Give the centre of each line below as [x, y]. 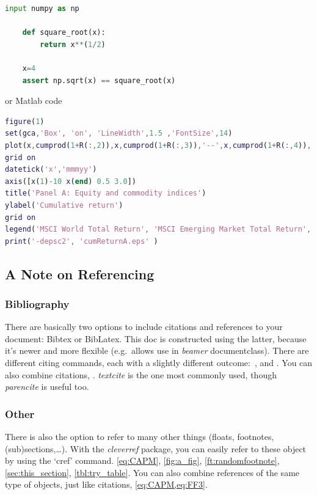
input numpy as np [42, 9]
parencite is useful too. [47, 387]
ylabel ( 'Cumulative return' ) [64, 205]
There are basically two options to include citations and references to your [144, 327]
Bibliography [37, 303]
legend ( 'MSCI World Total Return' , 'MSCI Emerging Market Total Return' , [158, 229]
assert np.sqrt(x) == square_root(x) [99, 80]
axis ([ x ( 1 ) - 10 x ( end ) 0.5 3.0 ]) [71, 181]
